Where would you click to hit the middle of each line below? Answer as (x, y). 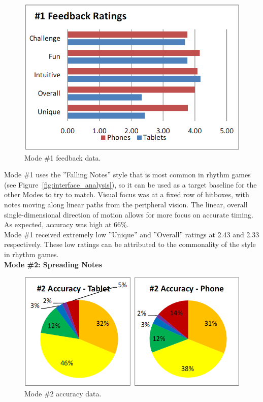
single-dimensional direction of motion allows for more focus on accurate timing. (129, 214)
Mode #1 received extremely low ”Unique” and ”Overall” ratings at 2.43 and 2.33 (132, 234)
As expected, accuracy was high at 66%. (67, 224)
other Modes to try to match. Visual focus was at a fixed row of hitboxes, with (127, 194)
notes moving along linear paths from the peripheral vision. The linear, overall (126, 204)
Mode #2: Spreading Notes (53, 264)
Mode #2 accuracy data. (63, 393)
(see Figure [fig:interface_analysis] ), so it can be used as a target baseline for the (130, 184)
